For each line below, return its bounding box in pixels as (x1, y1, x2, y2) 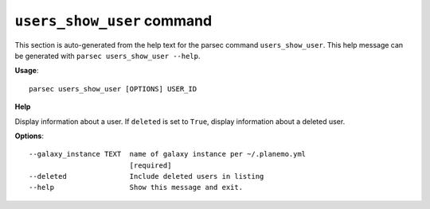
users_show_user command (14, 12, 213, 29)
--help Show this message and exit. (29, 183, 243, 192)
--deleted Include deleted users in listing (29, 172, 264, 181)
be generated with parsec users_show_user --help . (14, 51, 201, 60)
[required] (129, 161, 172, 170)
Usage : (14, 66, 39, 75)
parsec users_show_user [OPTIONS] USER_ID (29, 84, 197, 93)
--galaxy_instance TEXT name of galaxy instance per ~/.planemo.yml (29, 149, 307, 159)
